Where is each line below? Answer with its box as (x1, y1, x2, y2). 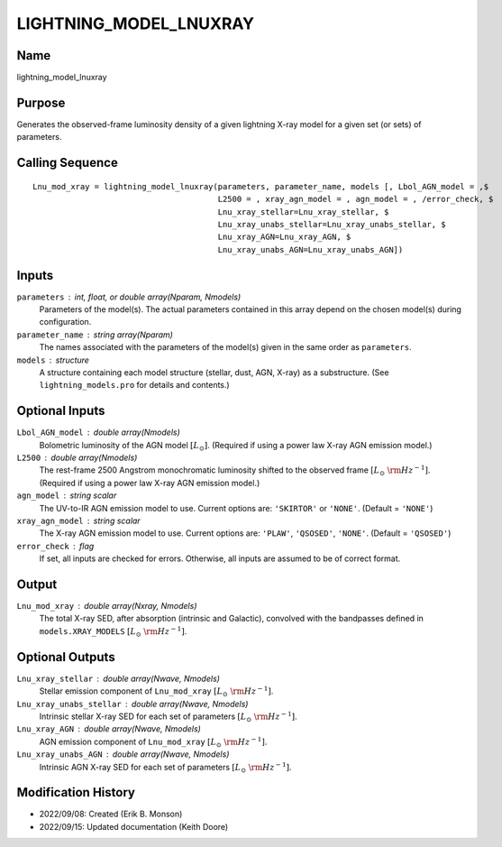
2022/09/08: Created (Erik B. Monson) (39, 808, 183, 820)
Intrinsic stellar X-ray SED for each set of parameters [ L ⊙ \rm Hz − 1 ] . (39, 710, 297, 723)
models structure (16, 354, 90, 365)
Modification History (16, 785, 135, 800)
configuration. (39, 317, 92, 327)
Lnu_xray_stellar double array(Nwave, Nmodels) (16, 673, 221, 684)
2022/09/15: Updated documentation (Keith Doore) (39, 821, 229, 832)
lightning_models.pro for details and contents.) (39, 380, 230, 391)
